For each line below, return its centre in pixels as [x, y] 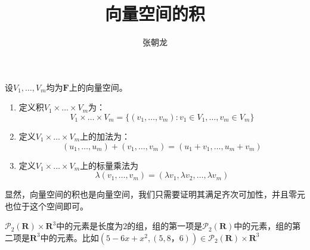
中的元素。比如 [69, 237]
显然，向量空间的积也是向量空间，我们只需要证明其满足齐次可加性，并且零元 [155, 194]
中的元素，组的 [263, 226]
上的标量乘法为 [109, 165]
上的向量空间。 [98, 87]
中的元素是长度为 [90, 226]
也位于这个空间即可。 [46, 206]
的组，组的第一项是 [165, 226]
